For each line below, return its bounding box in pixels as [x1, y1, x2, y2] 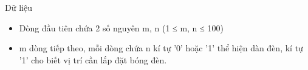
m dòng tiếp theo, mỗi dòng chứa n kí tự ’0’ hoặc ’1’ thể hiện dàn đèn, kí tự [19, 42, 303, 54]
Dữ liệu [5, 1, 32, 13]
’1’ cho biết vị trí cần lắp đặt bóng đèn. [19, 53, 167, 66]
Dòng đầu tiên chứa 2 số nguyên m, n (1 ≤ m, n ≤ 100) [19, 21, 224, 34]
